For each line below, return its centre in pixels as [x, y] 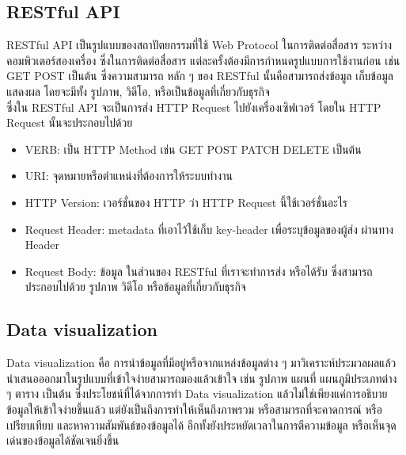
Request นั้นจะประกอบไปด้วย [70, 122]
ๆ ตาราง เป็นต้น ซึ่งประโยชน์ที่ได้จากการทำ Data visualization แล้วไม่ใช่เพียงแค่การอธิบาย [197, 394]
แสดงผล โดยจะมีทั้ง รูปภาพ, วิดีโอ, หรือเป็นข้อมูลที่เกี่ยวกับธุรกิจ [138, 91]
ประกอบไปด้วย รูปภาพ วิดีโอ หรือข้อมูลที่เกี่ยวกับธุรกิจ [135, 287]
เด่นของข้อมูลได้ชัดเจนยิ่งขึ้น [63, 440]
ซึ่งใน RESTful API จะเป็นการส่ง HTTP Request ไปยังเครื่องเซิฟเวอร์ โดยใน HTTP [194, 107]
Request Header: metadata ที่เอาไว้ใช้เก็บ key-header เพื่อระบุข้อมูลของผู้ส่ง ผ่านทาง [209, 229]
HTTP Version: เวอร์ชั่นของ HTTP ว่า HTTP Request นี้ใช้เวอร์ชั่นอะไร [186, 202]
